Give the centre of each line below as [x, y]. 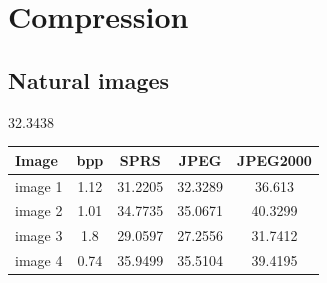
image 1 [39, 185]
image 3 [39, 235]
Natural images [89, 79]
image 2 [39, 210]
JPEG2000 [274, 159]
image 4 [39, 260]
